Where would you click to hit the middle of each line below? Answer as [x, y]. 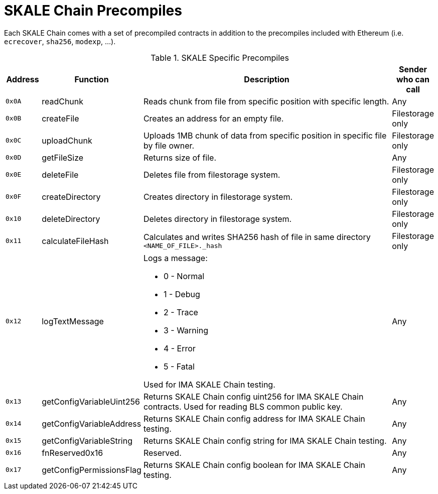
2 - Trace [181, 312]
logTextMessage [73, 321]
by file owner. [169, 145]
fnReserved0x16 [72, 453]
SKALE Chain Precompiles [93, 11]
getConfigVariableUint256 [91, 401]
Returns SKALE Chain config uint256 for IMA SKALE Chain [253, 396]
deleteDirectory [71, 219]
